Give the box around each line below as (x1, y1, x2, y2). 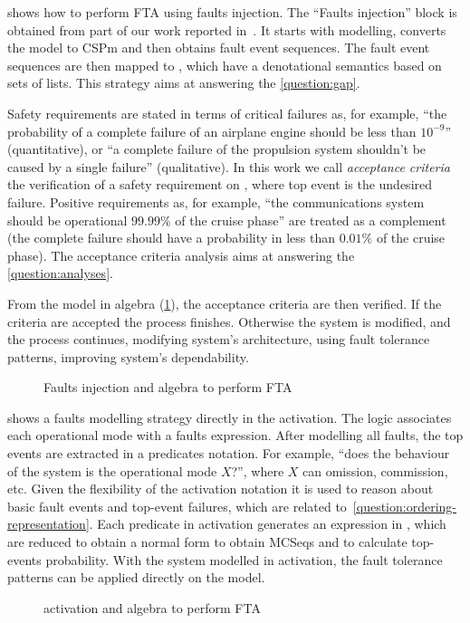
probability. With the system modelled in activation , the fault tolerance (45, 550, 443, 569)
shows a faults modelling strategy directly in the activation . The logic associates (7, 407, 452, 427)
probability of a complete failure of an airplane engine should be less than (7, 121, 417, 140)
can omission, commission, (302, 461, 448, 480)
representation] (7, 514, 90, 533)
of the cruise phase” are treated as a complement (175, 210, 446, 229)
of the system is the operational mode (7, 461, 217, 480)
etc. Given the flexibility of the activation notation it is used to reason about (7, 479, 434, 498)
